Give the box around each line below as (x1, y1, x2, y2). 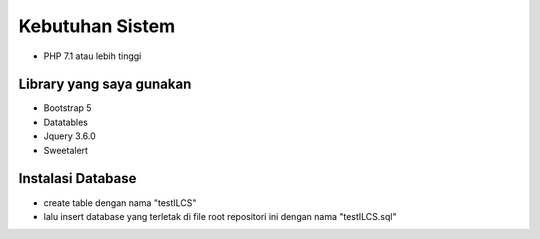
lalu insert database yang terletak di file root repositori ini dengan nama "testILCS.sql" (43, 210, 397, 222)
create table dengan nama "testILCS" (43, 196, 197, 209)
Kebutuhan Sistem (18, 15, 176, 37)
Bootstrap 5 (43, 102, 92, 114)
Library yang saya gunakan (18, 76, 192, 93)
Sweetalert (43, 144, 89, 156)
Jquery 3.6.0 (43, 130, 97, 142)
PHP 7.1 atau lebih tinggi (43, 50, 142, 62)
